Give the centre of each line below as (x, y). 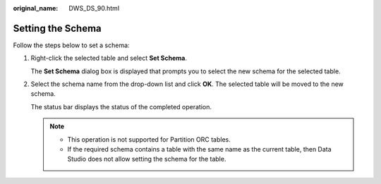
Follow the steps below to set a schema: (71, 45)
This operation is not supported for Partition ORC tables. (149, 139)
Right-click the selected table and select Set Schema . (109, 58)
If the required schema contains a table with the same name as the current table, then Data (199, 149)
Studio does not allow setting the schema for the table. (147, 159)
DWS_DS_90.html (94, 8)
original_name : (36, 8)
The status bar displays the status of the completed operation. (121, 106)
